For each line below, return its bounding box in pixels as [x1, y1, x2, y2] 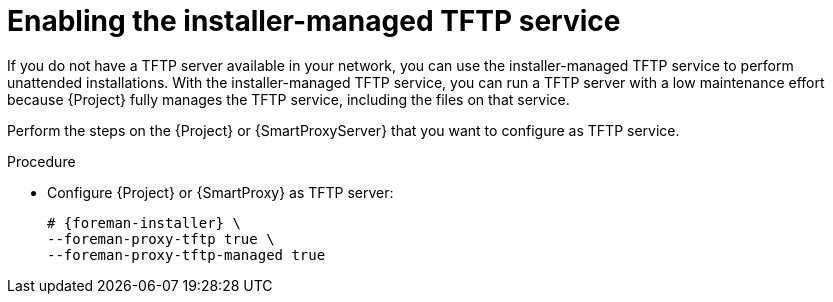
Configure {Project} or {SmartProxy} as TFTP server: [47, 183, 394, 201]
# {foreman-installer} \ [47, 214, 241, 231]
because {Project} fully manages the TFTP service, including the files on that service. [7, 90, 570, 108]
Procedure [7, 152, 76, 170]
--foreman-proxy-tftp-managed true [47, 246, 326, 263]
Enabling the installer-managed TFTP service [7, 4, 621, 38]
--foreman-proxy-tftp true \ [47, 230, 275, 247]
